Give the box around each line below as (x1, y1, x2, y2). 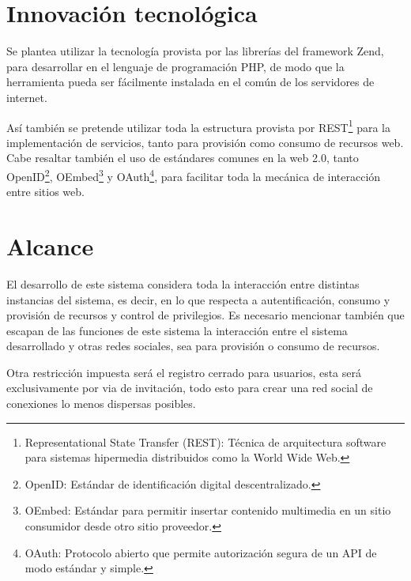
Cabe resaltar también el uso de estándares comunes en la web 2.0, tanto (6, 149, 359, 166)
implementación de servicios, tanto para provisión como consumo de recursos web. (6, 134, 404, 150)
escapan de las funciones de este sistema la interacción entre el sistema (6, 322, 348, 338)
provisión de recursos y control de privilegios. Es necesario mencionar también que (6, 307, 405, 323)
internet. (6, 89, 47, 105)
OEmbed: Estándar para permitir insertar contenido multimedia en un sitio (25, 502, 391, 519)
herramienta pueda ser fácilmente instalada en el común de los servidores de (6, 74, 375, 90)
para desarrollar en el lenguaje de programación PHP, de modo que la (6, 58, 345, 74)
